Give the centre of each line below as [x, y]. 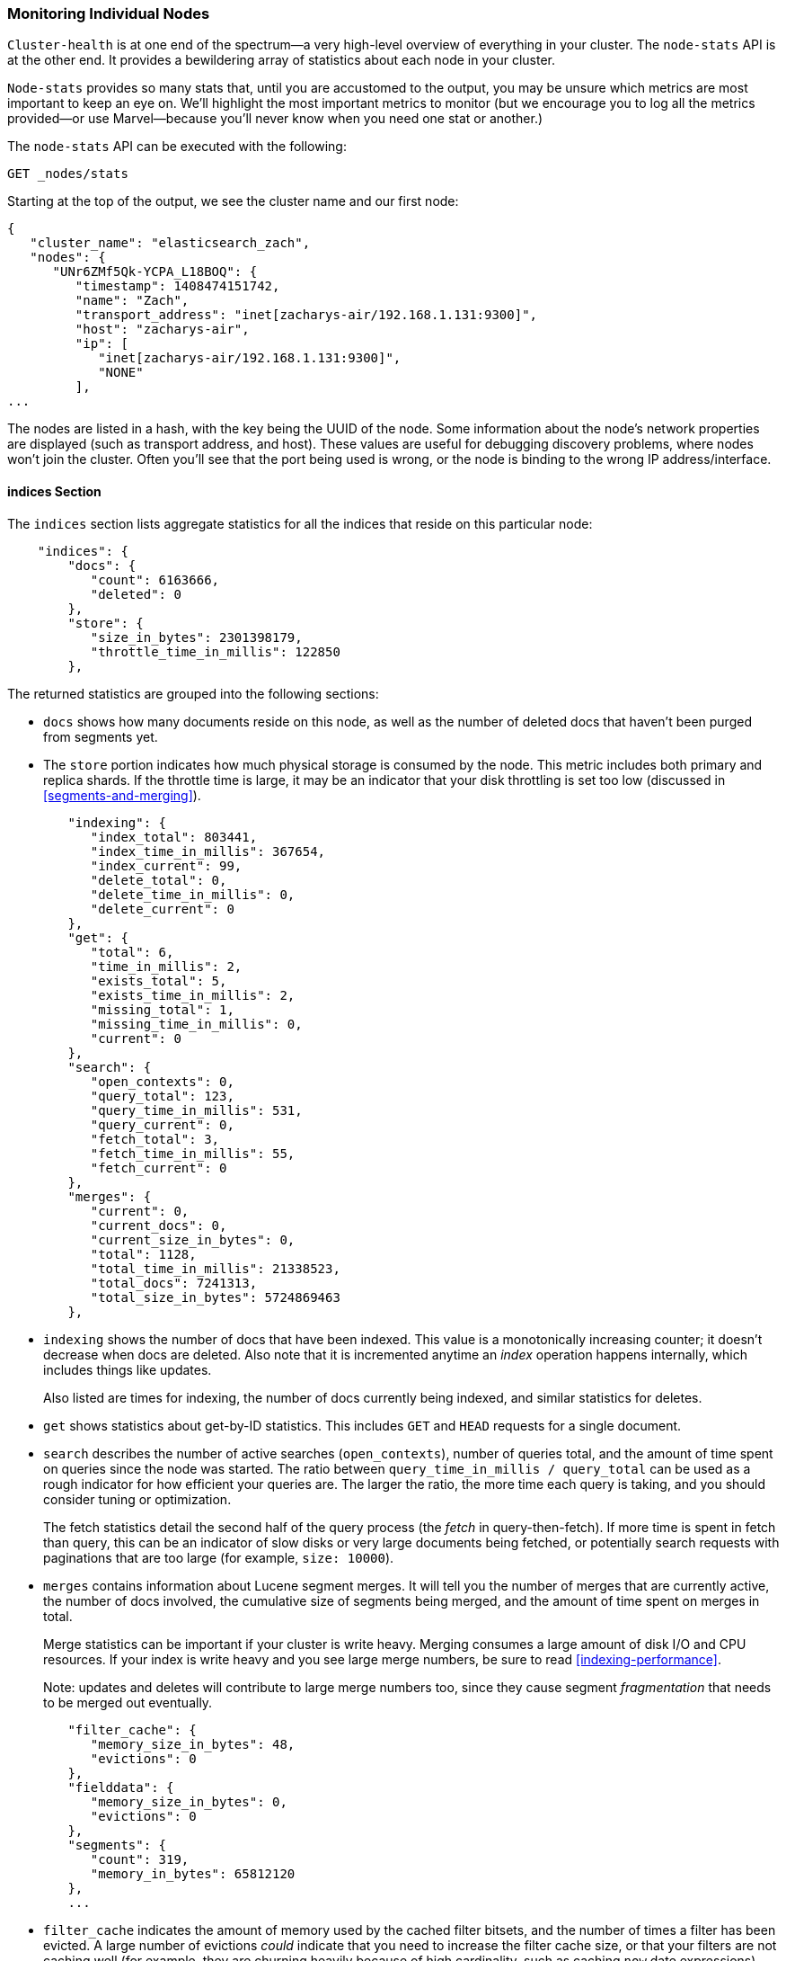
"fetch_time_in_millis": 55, [193, 1153]
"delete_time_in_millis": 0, [193, 894]
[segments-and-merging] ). [122, 795]
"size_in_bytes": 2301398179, [196, 637]
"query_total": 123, [162, 1096]
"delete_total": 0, [159, 880]
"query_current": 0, [162, 1124]
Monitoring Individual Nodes [109, 13]
